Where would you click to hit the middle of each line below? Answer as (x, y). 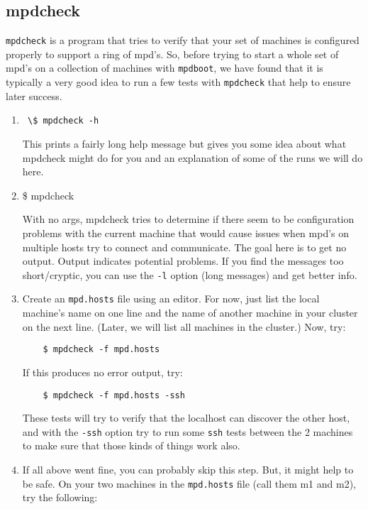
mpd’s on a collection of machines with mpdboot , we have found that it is (165, 68)
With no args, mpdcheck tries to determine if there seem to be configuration (188, 219)
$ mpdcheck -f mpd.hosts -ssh (114, 395)
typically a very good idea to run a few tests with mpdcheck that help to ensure (178, 82)
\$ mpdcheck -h (63, 121)
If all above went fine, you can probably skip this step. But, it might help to (188, 470)
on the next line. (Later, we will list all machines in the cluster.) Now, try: (184, 326)
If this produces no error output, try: (102, 372)
